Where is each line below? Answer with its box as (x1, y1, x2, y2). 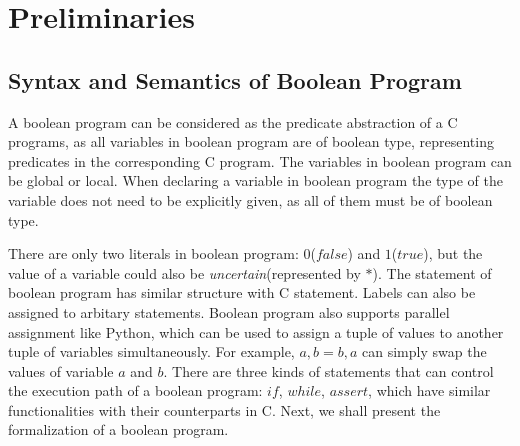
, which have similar (368, 380, 491, 401)
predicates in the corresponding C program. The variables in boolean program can (8, 150, 512, 171)
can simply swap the (362, 341, 487, 362)
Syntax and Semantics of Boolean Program (8, 64, 462, 95)
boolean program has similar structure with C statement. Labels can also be (8, 282, 476, 303)
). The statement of (372, 262, 492, 283)
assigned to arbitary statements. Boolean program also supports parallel (8, 301, 450, 322)
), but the (423, 243, 483, 264)
